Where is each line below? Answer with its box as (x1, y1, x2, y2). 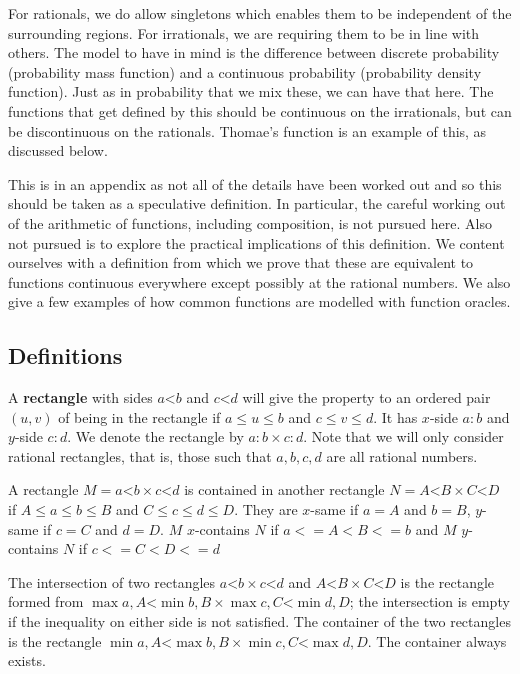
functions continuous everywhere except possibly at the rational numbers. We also (8, 271, 511, 292)
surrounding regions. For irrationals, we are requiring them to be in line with (8, 22, 480, 43)
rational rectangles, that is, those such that (8, 445, 272, 466)
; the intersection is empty (349, 591, 510, 612)
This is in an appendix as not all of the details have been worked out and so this (8, 173, 502, 194)
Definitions (8, 340, 123, 371)
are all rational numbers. (326, 445, 478, 466)
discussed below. (8, 140, 108, 161)
